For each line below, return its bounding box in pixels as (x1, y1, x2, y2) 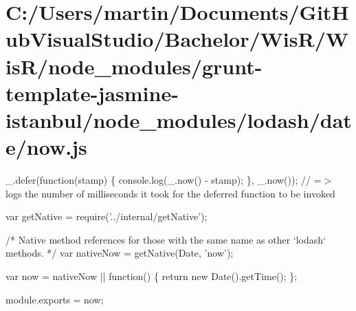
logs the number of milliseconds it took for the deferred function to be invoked (5, 186, 335, 200)
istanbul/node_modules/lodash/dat (5, 105, 352, 133)
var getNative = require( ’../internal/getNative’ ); (5, 209, 208, 224)
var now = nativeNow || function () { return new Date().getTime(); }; (5, 269, 298, 283)
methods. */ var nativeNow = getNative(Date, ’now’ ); (5, 246, 234, 260)
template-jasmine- (5, 78, 179, 107)
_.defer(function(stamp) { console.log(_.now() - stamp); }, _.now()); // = (5, 173, 322, 187)
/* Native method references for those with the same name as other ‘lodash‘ (5, 232, 326, 246)
